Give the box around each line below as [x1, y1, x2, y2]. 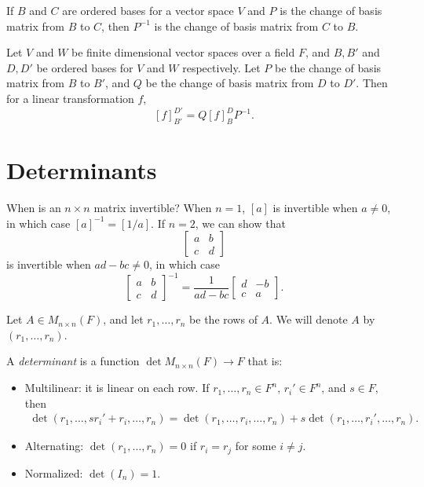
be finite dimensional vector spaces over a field [71, 44, 295, 60]
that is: [247, 353, 283, 369]
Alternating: [24, 438, 84, 454]
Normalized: [24, 464, 83, 481]
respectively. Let [182, 59, 261, 75]
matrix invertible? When [93, 199, 212, 215]
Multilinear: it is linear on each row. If [24, 379, 210, 396]
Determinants [6, 154, 157, 186]
